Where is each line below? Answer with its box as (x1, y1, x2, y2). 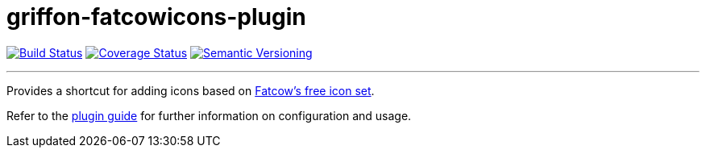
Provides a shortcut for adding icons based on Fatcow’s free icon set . (6, 83, 375, 98)
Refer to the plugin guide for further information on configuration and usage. (6, 108, 412, 123)
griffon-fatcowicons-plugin (6, 3, 306, 31)
